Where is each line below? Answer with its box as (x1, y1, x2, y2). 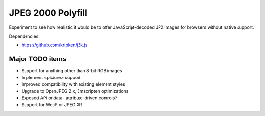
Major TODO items (9, 55, 67, 63)
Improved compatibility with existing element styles (21, 81, 125, 87)
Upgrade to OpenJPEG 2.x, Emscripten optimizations (21, 88, 129, 94)
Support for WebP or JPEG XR (21, 102, 82, 108)
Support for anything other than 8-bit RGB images (21, 68, 122, 74)
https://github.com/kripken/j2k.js (21, 42, 88, 48)
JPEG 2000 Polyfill (9, 7, 88, 18)
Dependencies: (9, 33, 40, 39)
